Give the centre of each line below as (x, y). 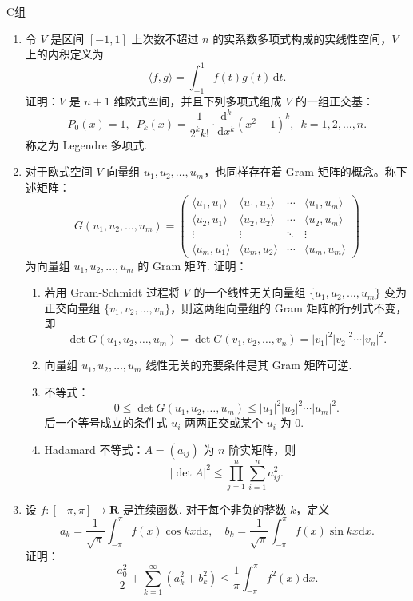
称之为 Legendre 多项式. (86, 144)
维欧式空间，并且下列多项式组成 (198, 101)
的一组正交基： (334, 101)
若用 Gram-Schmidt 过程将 (112, 292)
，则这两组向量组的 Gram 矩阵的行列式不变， (289, 307)
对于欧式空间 (59, 171)
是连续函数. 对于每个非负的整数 (205, 509)
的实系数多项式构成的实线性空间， (302, 38)
